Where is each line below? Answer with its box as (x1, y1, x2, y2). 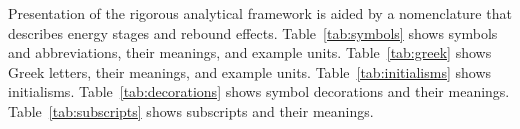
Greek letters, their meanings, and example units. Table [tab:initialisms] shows (8, 61, 492, 82)
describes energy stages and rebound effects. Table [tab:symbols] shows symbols (8, 22, 498, 43)
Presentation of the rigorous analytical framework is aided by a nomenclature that (8, 3, 512, 23)
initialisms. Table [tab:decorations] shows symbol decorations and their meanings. (8, 81, 510, 102)
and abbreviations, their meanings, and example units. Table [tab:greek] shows (8, 42, 492, 63)
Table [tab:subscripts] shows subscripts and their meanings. (8, 100, 374, 121)
